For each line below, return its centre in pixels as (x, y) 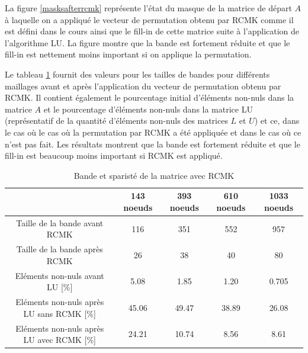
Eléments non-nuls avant (60, 275)
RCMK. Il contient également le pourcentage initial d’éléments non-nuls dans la (150, 97)
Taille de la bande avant (60, 222)
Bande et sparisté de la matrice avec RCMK (154, 175)
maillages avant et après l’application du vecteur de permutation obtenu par (143, 86)
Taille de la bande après (60, 249)
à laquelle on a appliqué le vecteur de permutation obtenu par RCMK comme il (149, 19)
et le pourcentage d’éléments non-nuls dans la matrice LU (148, 109)
